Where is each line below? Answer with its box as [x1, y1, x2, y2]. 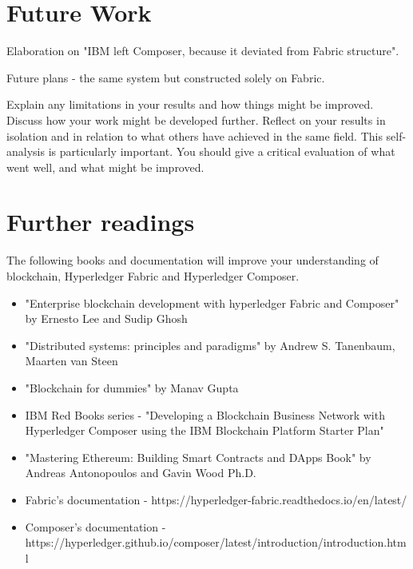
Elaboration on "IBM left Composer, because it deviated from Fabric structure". [6, 42, 399, 59]
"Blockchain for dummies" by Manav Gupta [25, 379, 239, 396]
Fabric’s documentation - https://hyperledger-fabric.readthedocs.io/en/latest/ [25, 491, 407, 507]
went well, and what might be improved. [6, 158, 205, 175]
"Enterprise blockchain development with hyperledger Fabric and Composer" [25, 294, 399, 311]
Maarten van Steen [25, 352, 118, 369]
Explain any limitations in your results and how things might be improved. [6, 96, 374, 113]
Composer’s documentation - [25, 518, 166, 535]
